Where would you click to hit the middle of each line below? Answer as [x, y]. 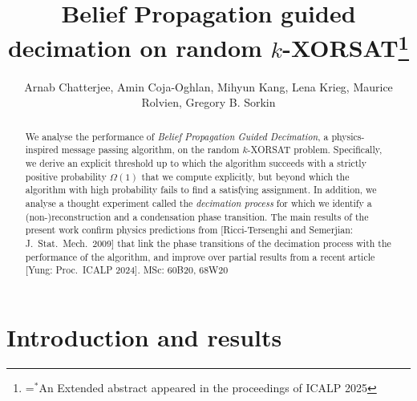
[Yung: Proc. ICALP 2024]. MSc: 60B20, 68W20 [127, 270]
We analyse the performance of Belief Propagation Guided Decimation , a [177, 136]
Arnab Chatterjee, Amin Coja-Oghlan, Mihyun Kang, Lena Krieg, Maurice [208, 86]
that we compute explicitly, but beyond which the [245, 176]
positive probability [66, 176]
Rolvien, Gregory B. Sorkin [208, 102]
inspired [42, 150]
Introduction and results [144, 336]
